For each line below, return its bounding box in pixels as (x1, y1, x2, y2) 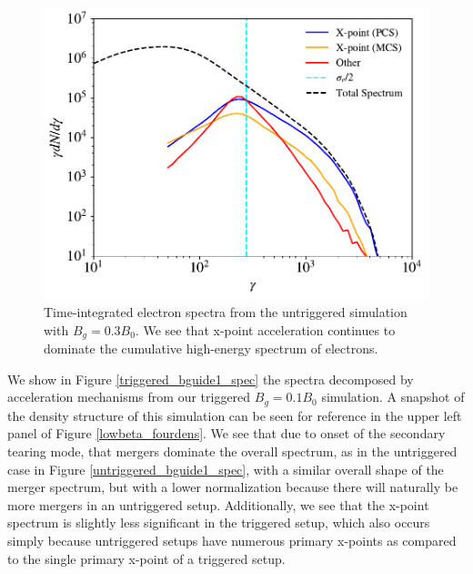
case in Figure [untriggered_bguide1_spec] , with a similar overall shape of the (7, 459, 444, 478)
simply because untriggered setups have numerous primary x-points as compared (7, 530, 457, 549)
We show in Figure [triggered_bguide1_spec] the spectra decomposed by (7, 369, 414, 388)
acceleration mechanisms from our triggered (7, 387, 251, 406)
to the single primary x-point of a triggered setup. (7, 548, 286, 568)
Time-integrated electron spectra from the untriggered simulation (44, 302, 408, 322)
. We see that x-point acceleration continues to (135, 320, 396, 339)
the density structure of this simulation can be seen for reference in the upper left (7, 405, 462, 425)
